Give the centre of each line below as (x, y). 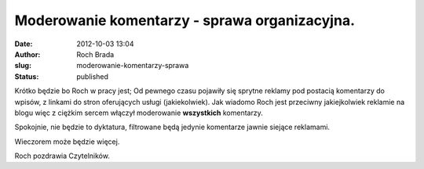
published (93, 76)
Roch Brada (95, 54)
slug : (23, 66)
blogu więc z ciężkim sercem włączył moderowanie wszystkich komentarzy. (139, 113)
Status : (27, 76)
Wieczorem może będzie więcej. (67, 142)
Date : (24, 44)
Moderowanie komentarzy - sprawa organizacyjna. (185, 20)
